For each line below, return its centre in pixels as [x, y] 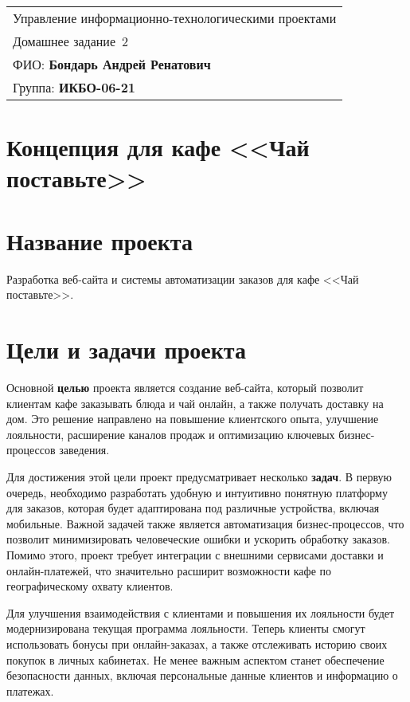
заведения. [84, 450]
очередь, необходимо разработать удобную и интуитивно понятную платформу [197, 492]
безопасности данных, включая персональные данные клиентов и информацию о [202, 675]
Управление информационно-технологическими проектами [175, 18]
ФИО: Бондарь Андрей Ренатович [112, 64]
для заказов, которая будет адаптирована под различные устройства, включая [193, 508]
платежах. [30, 690]
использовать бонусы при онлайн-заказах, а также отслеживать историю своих [197, 643]
